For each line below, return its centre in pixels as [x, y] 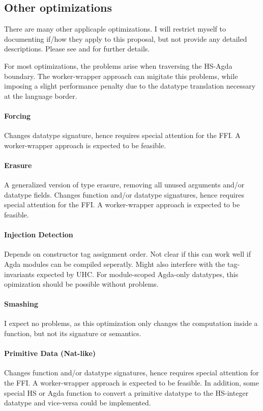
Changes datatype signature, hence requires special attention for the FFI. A [122, 135]
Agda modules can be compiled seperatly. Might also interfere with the [115, 264]
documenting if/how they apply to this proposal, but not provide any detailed [126, 38]
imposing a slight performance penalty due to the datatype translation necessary [130, 86]
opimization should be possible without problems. [81, 284]
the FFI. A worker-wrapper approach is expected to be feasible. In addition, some [131, 383]
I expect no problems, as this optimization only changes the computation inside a [131, 323]
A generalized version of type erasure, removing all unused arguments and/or [124, 185]
